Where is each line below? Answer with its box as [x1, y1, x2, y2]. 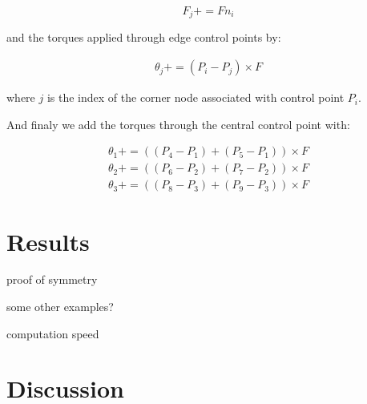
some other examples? [6, 298, 114, 315]
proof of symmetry [6, 271, 98, 288]
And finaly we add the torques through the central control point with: [6, 115, 350, 132]
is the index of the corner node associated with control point [46, 89, 345, 106]
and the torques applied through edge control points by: [6, 29, 281, 46]
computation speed [6, 325, 99, 341]
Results [6, 224, 90, 257]
